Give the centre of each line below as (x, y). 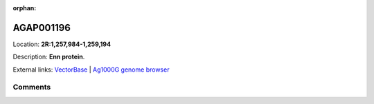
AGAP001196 (42, 28)
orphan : (25, 8)
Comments (32, 87)
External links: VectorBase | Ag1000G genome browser (91, 70)
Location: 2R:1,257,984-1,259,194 (62, 44)
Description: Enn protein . (49, 57)
